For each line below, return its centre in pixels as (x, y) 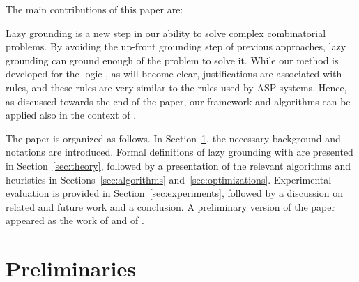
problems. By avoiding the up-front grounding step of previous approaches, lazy (176, 46)
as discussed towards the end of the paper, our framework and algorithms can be (178, 101)
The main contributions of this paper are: (94, 9)
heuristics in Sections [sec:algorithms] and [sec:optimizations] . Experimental (169, 179)
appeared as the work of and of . (75, 220)
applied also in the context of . (71, 115)
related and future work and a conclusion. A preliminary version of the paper (170, 206)
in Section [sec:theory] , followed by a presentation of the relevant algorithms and (178, 165)
